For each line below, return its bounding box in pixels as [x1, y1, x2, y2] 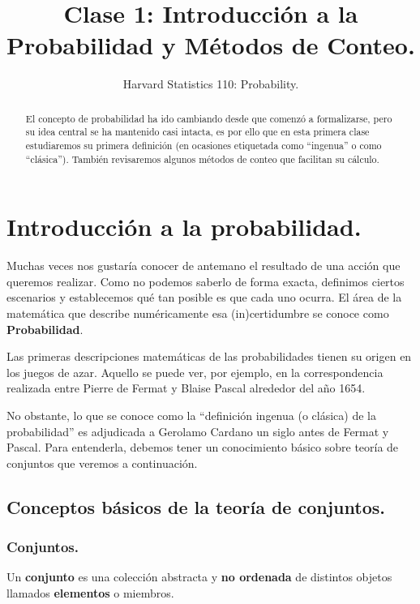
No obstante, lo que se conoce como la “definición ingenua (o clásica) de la [6, 407, 376, 424]
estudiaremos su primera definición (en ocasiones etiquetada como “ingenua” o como [25, 139, 382, 152]
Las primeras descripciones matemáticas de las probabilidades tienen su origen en [6, 348, 412, 365]
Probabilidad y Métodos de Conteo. [6, 28, 415, 62]
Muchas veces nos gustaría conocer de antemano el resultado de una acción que [6, 257, 401, 274]
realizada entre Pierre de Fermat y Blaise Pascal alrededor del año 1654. [6, 379, 366, 396]
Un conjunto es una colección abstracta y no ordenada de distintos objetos [6, 568, 392, 585]
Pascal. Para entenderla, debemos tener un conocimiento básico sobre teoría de [6, 439, 399, 456]
